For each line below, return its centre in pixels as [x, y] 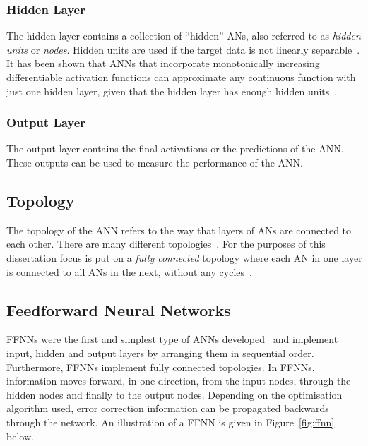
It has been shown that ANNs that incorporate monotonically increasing [163, 63]
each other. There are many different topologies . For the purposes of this [166, 244]
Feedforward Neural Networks [119, 309]
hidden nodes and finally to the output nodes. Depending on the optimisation [174, 394]
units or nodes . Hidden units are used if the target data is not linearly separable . [183, 49]
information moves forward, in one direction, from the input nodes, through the [179, 381]
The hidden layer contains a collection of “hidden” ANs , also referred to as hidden [184, 36]
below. [20, 436]
